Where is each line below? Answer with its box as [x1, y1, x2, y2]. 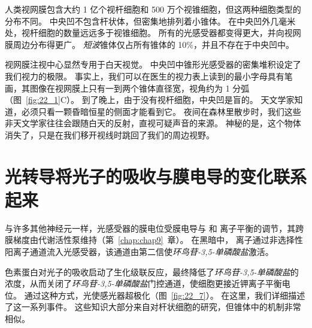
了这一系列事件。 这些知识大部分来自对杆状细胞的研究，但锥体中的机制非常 [5, 300, 301, 313]
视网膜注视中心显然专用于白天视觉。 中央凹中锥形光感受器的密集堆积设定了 [5, 58, 301, 71]
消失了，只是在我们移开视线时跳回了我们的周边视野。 [5, 128, 214, 141]
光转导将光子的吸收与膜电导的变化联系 [5, 163, 307, 188]
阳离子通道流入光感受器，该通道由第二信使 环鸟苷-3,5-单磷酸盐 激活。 [5, 245, 274, 258]
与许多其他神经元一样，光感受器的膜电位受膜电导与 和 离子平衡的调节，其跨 [5, 221, 304, 234]
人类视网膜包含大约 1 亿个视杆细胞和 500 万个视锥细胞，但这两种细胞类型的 [5, 3, 301, 15]
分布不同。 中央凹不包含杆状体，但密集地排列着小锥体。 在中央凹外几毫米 [5, 14, 296, 27]
